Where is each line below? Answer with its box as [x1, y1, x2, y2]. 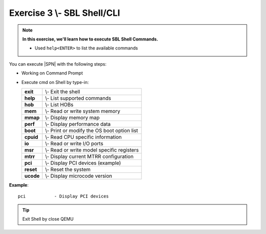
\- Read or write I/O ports [45, 140, 103, 147]
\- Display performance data [45, 120, 111, 127]
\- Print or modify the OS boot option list [45, 127, 138, 134]
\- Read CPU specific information [45, 133, 122, 140]
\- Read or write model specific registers [45, 146, 139, 153]
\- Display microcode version [45, 172, 113, 179]
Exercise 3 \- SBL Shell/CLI [9, 7, 120, 18]
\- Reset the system [45, 166, 91, 173]
